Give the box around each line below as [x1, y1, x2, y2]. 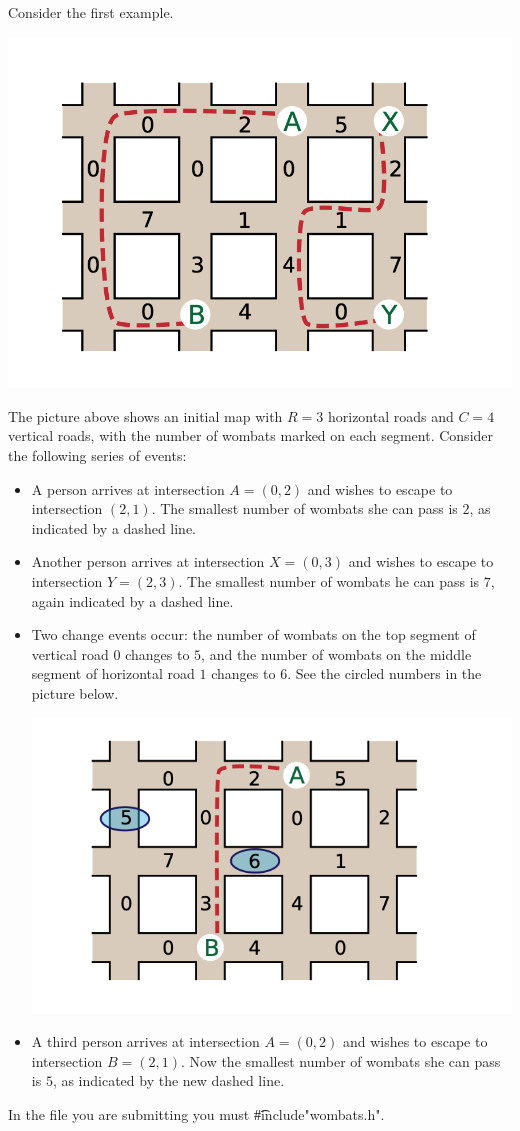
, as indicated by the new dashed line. [52, 1070, 285, 1091]
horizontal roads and [327, 405, 454, 426]
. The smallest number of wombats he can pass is [178, 570, 480, 591]
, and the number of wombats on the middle [201, 643, 472, 664]
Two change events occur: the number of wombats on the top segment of [31, 624, 476, 645]
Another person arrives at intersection [31, 551, 265, 572]
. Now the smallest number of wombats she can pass [180, 1050, 501, 1071]
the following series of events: [8, 445, 187, 466]
